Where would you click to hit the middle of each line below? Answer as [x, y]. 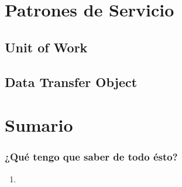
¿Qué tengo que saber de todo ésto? [91, 157]
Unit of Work [46, 47]
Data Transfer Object [71, 81]
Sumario [39, 125]
